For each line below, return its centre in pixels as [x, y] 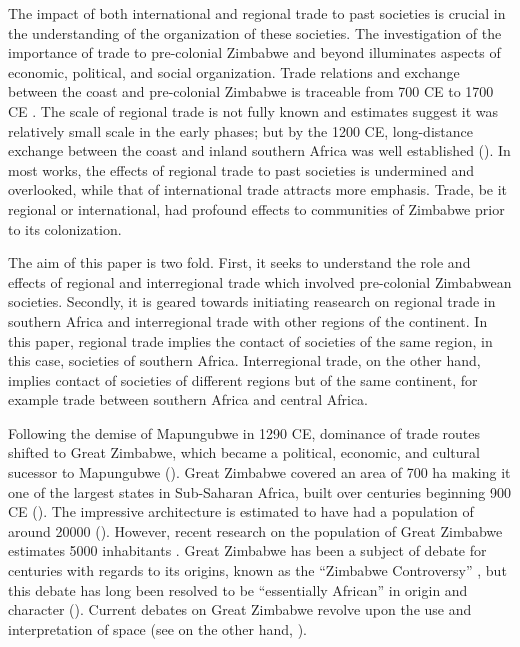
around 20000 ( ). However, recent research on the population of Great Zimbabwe [255, 530]
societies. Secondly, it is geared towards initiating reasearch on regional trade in [252, 301]
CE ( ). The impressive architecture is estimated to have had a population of [241, 511]
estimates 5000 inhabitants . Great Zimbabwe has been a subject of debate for [247, 550]
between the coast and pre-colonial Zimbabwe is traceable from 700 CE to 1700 [251, 91]
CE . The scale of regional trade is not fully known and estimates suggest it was [253, 110]
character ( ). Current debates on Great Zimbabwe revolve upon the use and [240, 609]
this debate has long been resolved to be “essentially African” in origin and [238, 589]
